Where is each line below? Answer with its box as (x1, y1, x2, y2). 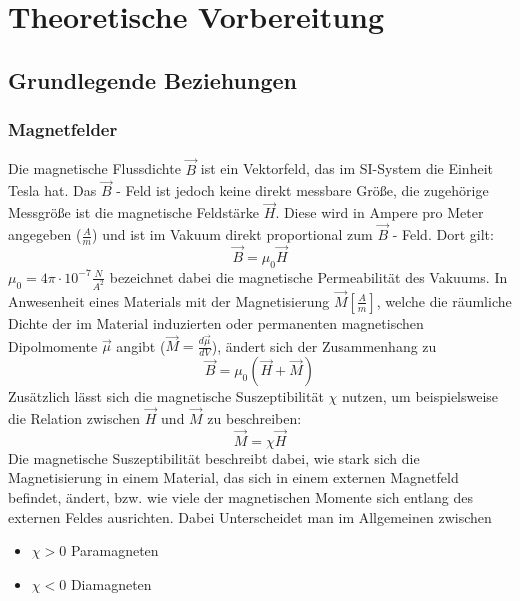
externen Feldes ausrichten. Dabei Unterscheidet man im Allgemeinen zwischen (8, 506, 492, 527)
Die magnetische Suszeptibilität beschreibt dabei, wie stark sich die (8, 447, 420, 468)
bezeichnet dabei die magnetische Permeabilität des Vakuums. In (109, 266, 508, 287)
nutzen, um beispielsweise (341, 386, 499, 407)
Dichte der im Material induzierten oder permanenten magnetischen (8, 312, 424, 333)
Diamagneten (70, 573, 152, 594)
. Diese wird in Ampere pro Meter (275, 202, 484, 223)
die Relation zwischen (8, 408, 141, 429)
